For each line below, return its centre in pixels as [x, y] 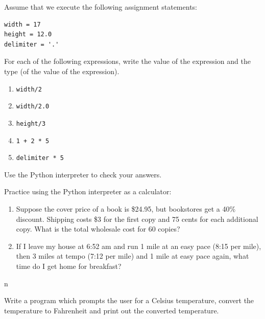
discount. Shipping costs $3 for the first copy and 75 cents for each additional [137, 219]
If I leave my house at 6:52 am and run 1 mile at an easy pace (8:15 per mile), [139, 246]
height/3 [31, 123]
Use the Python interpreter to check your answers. [83, 174]
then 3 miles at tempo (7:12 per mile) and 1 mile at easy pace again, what [132, 256]
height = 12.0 [28, 35]
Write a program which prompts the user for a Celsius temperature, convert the [129, 300]
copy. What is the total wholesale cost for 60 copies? [98, 229]
